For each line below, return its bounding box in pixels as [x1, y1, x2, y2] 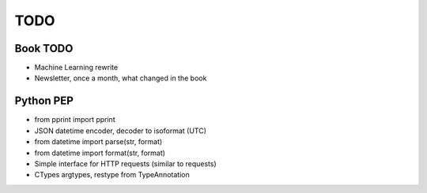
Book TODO [14, 42, 74, 55]
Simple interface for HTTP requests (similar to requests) [34, 158, 217, 169]
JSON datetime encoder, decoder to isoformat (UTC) [34, 126, 207, 135]
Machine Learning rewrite [34, 63, 119, 72]
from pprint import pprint [34, 115, 115, 124]
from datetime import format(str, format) [34, 148, 166, 158]
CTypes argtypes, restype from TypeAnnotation [34, 170, 190, 180]
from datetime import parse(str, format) [34, 137, 163, 147]
